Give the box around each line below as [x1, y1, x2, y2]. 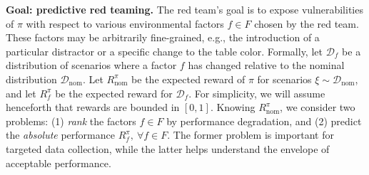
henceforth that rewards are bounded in [6, 100, 180, 115]
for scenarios [257, 71, 312, 86]
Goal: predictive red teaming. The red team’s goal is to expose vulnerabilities [6, 2, 363, 16]
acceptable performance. [6, 155, 111, 170]
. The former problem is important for [167, 127, 334, 142]
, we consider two [280, 100, 355, 115]
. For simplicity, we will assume [188, 85, 325, 100]
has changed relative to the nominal [188, 58, 345, 73]
